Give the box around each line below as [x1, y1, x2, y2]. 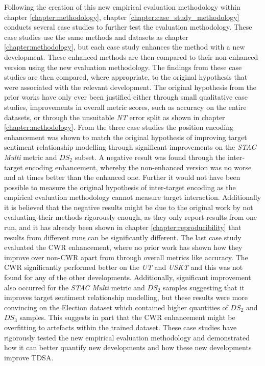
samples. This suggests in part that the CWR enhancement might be [19, 312, 235, 323]
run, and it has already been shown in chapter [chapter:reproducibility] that [4, 222, 242, 233]
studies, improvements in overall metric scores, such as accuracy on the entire [4, 101, 247, 112]
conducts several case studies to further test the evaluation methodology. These [4, 21, 252, 32]
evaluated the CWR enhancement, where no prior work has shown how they [4, 242, 243, 253]
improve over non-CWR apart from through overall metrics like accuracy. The [4, 251, 248, 262]
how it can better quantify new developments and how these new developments [4, 342, 252, 353]
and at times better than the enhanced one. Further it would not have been [4, 172, 240, 182]
